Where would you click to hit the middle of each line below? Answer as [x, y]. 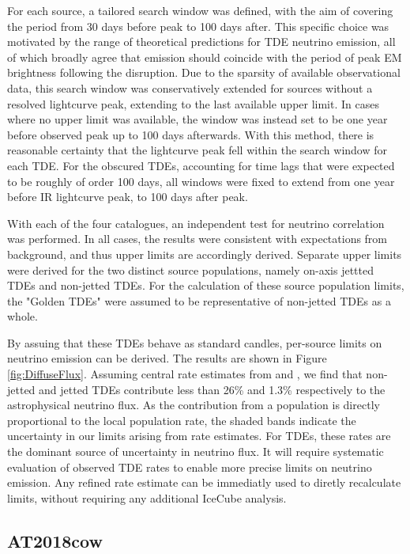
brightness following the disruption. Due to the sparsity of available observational [204, 72]
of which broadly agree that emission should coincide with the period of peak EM [205, 57]
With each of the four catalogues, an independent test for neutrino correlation [196, 223]
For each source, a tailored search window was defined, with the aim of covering [200, 10]
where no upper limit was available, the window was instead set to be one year [197, 119]
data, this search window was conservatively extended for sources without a [190, 87]
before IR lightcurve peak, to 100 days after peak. [128, 197]
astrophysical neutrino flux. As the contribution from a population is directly [194, 405]
